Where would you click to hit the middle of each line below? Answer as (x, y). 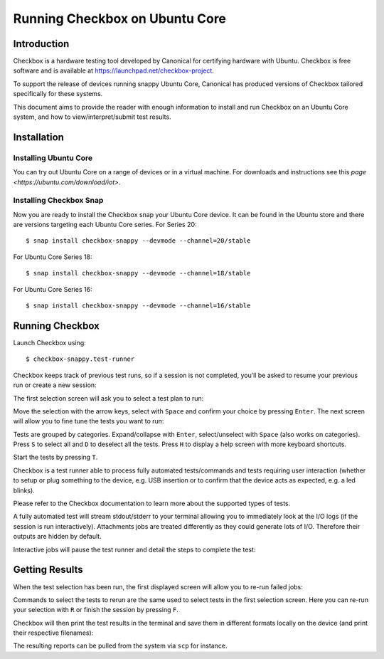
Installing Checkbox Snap (58, 201)
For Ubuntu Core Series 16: (53, 289)
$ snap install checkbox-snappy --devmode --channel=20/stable (138, 241)
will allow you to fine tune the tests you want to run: (89, 421)
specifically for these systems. (58, 94)
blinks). (24, 490)
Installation (38, 137)
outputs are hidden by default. (58, 537)
